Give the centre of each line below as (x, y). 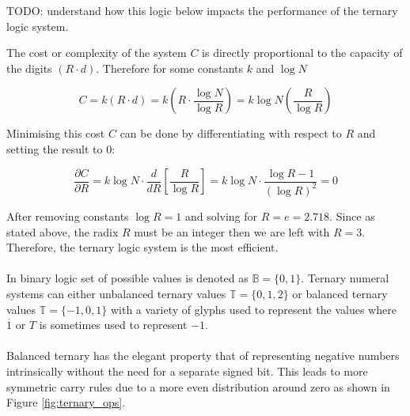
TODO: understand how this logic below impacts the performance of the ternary (202, 10)
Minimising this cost (56, 133)
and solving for (221, 216)
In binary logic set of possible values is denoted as (127, 278)
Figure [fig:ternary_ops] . (66, 402)
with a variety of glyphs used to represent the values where (253, 309)
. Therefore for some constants (170, 68)
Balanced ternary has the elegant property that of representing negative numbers (203, 355)
